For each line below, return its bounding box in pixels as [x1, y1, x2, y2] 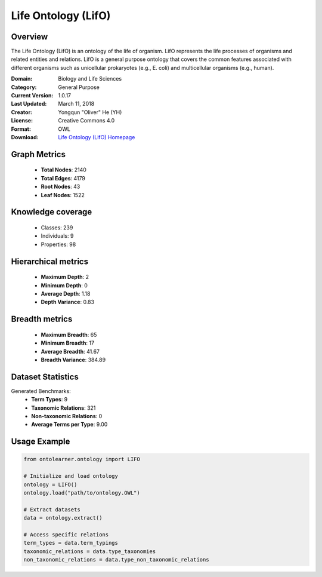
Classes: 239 [41, 224, 73, 231]
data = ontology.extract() [23, 514, 103, 521]
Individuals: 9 [41, 232, 74, 240]
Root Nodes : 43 [41, 183, 80, 191]
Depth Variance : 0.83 [41, 299, 95, 306]
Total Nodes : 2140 [41, 166, 86, 173]
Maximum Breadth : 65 [41, 331, 97, 338]
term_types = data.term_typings [23, 539, 119, 547]
